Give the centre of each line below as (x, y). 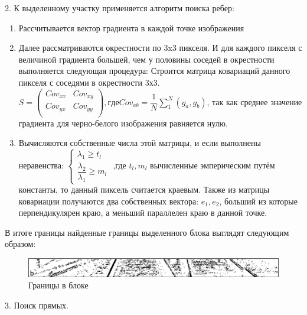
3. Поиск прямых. (37, 305)
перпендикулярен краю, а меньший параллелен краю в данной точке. (143, 212)
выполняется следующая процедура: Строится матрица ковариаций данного (154, 71)
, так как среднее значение (254, 101)
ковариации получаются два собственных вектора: (109, 201)
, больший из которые (258, 201)
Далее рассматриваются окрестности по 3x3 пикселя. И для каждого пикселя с (160, 48)
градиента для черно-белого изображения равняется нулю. (123, 123)
